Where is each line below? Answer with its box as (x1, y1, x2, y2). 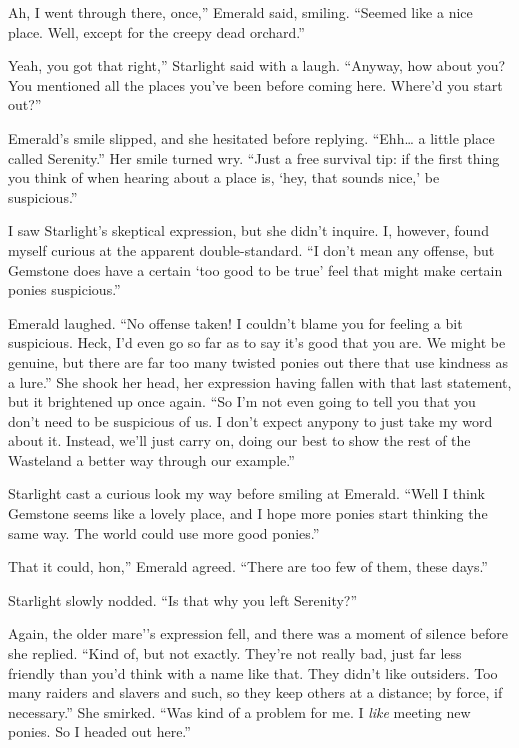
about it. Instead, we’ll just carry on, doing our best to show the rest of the (8, 430, 471, 451)
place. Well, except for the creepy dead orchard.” (8, 21, 305, 42)
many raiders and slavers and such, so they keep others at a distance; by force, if (8, 682, 503, 703)
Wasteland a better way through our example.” (8, 449, 295, 470)
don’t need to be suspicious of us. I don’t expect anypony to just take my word (8, 410, 493, 431)
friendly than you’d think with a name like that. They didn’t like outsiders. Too (8, 662, 498, 683)
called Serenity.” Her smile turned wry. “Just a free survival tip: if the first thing (8, 147, 500, 168)
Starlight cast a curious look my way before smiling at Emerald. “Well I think (8, 483, 485, 504)
